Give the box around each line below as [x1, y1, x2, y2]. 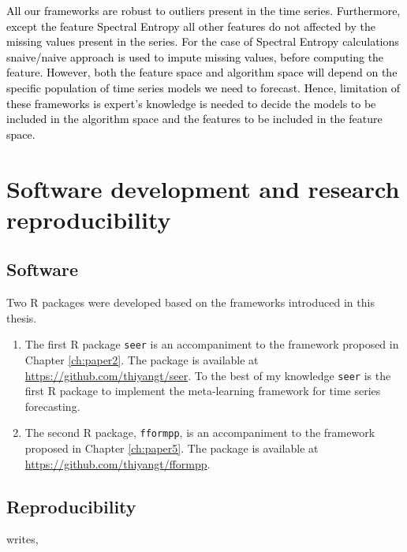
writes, [6, 531, 39, 547]
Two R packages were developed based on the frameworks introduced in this [6, 294, 375, 311]
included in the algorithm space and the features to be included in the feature [6, 110, 383, 127]
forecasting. [24, 397, 80, 414]
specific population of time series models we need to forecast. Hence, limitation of [6, 79, 400, 95]
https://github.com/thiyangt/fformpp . [24, 455, 211, 472]
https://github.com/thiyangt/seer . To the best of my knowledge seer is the [24, 367, 391, 383]
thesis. [6, 309, 37, 326]
